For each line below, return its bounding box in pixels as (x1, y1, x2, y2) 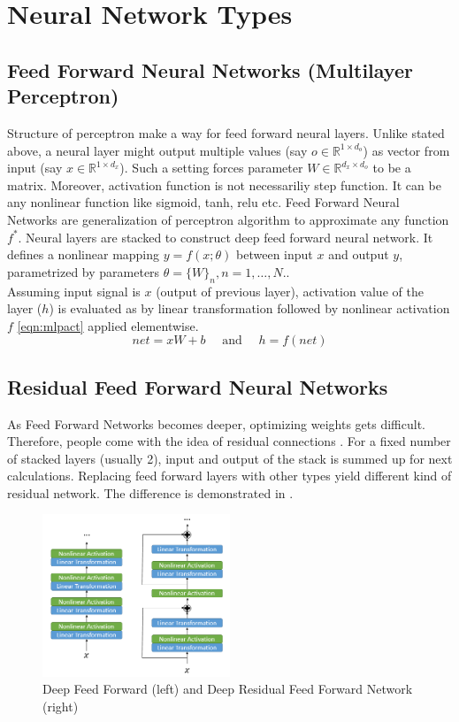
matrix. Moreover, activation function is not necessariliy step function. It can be (7, 175, 441, 194)
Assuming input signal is (7, 281, 141, 300)
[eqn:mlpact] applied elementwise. (17, 316, 199, 334)
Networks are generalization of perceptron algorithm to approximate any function (7, 210, 449, 228)
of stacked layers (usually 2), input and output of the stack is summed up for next (7, 449, 453, 467)
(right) (42, 696, 79, 715)
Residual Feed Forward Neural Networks (7, 373, 388, 400)
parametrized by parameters (7, 262, 160, 280)
